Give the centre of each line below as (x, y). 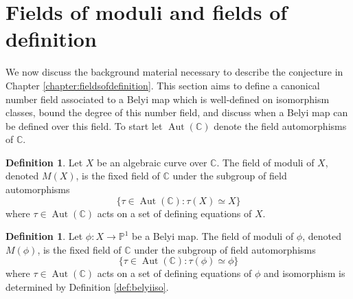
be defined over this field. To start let (84, 125)
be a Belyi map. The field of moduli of (213, 236)
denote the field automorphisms (280, 125)
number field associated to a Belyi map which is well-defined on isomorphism (168, 99)
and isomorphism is (304, 273)
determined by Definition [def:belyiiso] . (87, 287)
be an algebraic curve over (152, 162)
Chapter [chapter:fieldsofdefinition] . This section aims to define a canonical (163, 85)
